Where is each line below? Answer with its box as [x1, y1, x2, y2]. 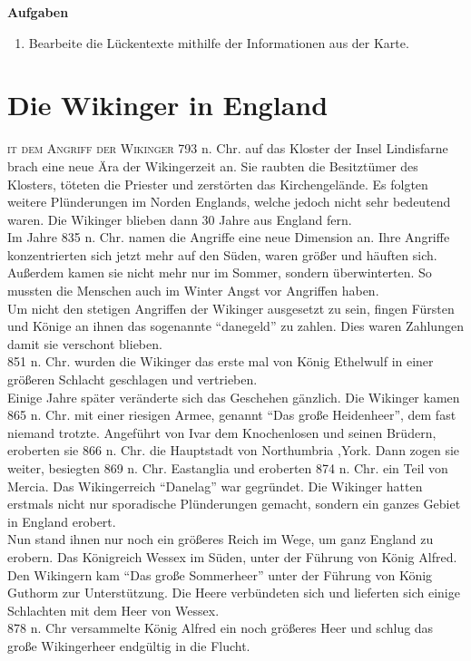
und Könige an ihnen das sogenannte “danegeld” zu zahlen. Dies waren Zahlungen [7, 316, 464, 335]
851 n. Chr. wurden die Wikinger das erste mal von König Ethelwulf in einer [7, 352, 434, 371]
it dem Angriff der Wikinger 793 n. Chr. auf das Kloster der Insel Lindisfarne [7, 139, 448, 158]
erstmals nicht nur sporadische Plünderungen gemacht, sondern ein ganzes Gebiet [7, 494, 461, 513]
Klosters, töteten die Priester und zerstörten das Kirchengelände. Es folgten [7, 174, 428, 193]
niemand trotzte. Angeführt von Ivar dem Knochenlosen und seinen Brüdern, [7, 423, 437, 442]
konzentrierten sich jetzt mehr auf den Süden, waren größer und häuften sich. [7, 245, 437, 264]
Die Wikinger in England [7, 86, 329, 123]
